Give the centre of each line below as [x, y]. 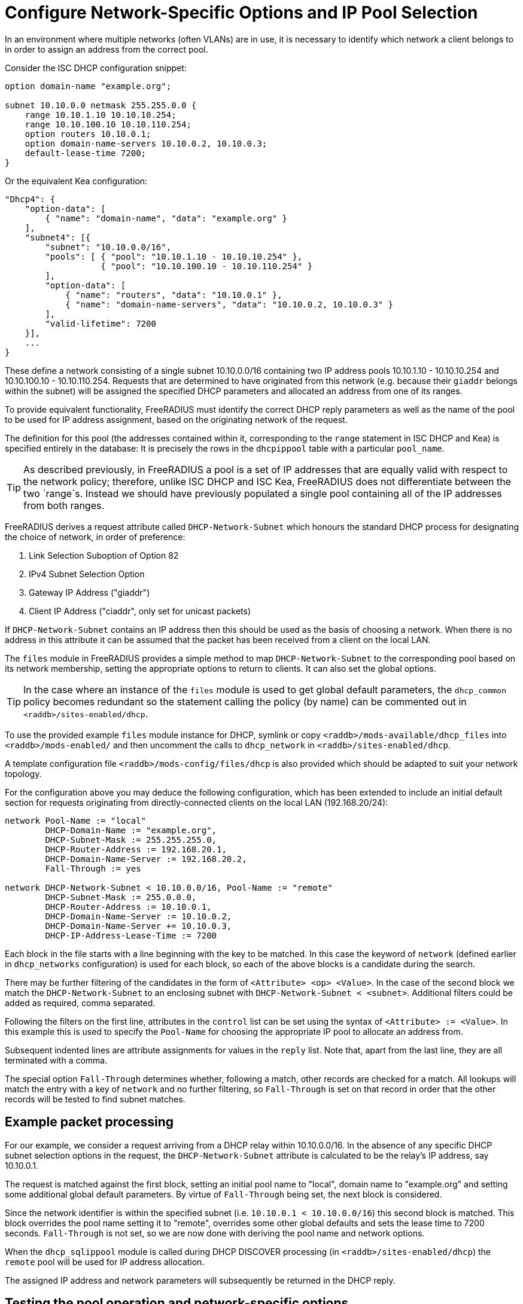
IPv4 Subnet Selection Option [87, 574]
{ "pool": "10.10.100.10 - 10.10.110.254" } [207, 266]
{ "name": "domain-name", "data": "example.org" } [166, 218]
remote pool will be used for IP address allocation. [105, 1262]
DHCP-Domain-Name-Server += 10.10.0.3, [139, 926]
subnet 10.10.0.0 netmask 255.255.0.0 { [101, 105]
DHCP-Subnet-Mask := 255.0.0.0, [121, 897]
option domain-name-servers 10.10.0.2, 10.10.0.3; [146, 143]
